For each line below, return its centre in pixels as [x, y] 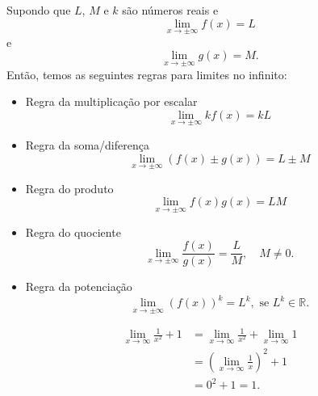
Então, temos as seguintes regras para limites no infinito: [147, 74]
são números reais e [170, 10]
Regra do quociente [73, 232]
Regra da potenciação [79, 286]
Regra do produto [69, 188]
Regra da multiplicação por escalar [111, 101]
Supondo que [39, 10]
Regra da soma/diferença [87, 145]
